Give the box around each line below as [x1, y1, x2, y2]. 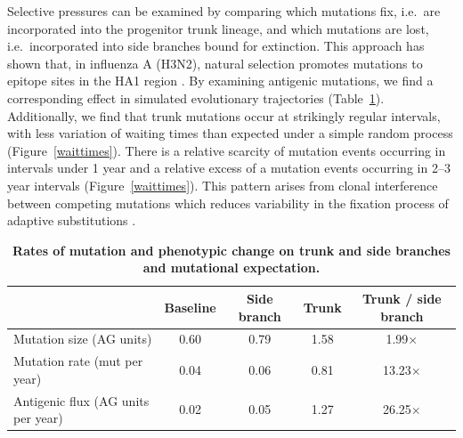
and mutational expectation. [142, 258, 321, 277]
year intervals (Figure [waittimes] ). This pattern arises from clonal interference [7, 175, 438, 194]
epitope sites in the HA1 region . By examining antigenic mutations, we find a [7, 71, 434, 90]
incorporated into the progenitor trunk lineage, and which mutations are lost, [7, 19, 429, 37]
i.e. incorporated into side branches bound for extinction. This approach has [7, 36, 425, 55]
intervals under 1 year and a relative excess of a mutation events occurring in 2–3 [7, 158, 451, 177]
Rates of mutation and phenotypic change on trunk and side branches [12, 240, 451, 259]
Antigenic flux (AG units [13, 391, 150, 410]
